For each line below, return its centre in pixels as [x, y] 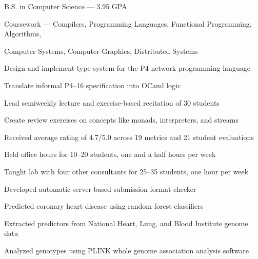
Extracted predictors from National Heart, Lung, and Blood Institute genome [126, 223]
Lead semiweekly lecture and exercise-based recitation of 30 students [112, 102]
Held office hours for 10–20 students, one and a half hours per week [110, 154]
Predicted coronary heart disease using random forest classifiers [104, 206]
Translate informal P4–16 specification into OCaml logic [93, 85]
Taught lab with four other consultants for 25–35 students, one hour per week [126, 171]
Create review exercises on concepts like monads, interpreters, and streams [121, 120]
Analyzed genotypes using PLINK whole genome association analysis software [126, 250]
